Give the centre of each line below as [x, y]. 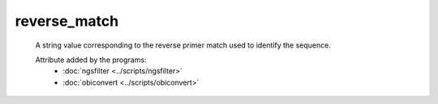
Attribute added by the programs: [91, 60]
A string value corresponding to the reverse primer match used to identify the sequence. [183, 45]
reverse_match [67, 21]
